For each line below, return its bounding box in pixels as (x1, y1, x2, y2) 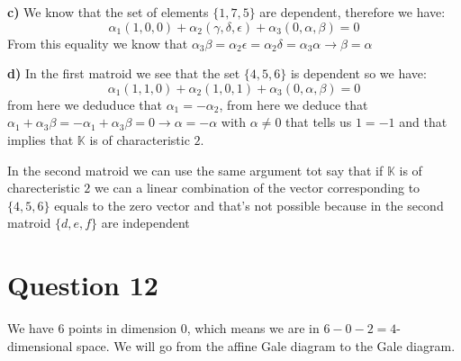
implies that (7, 130, 74, 149)
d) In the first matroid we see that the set (7, 64, 240, 83)
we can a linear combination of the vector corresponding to (94, 178, 420, 197)
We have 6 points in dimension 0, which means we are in (7, 319, 320, 338)
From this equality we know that (7, 33, 188, 52)
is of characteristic (89, 130, 190, 149)
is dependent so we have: (290, 64, 427, 83)
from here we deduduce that (7, 95, 162, 113)
